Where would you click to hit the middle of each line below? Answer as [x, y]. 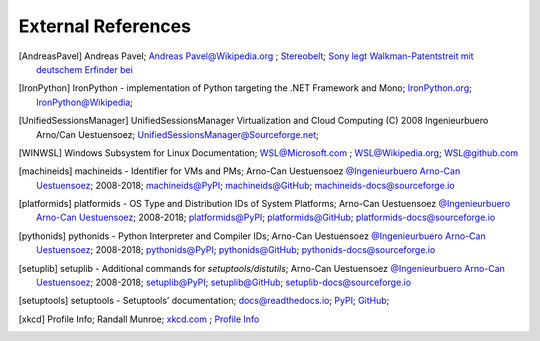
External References [105, 26]
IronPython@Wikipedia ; [85, 102]
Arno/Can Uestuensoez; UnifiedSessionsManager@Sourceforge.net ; [178, 134]
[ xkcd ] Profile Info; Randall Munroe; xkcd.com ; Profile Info [139, 319]
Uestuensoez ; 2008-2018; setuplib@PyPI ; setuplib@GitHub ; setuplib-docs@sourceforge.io [224, 282]
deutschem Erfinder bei [85, 69]
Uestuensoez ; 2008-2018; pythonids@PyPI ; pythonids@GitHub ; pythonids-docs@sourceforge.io [236, 250]
